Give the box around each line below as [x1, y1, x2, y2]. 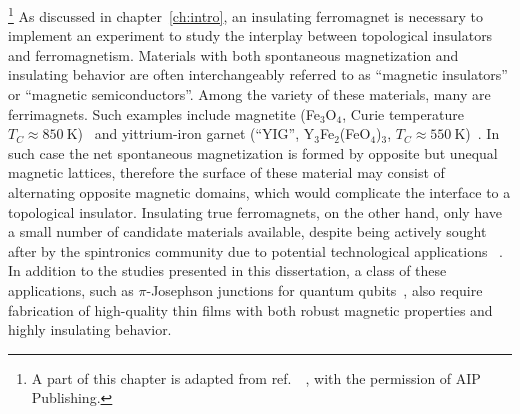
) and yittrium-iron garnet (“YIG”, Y [77, 123, 315, 144]
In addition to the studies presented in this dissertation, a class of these [8, 260, 447, 281]
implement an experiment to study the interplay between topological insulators [8, 25, 493, 46]
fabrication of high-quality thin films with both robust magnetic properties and [8, 299, 493, 320]
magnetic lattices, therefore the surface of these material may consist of [8, 162, 445, 183]
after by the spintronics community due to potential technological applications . [8, 240, 504, 261]
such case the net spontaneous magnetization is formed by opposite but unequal [8, 142, 498, 163]
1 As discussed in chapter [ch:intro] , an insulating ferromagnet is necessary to [8, 3, 483, 26]
